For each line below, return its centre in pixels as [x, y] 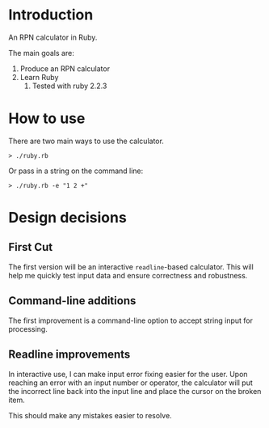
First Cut [31, 247]
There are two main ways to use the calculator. [86, 141]
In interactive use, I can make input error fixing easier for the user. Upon [128, 374]
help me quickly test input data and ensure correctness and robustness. [128, 275]
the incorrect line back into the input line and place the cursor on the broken [135, 391]
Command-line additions [72, 301]
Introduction [51, 15]
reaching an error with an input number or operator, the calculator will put [130, 383]
